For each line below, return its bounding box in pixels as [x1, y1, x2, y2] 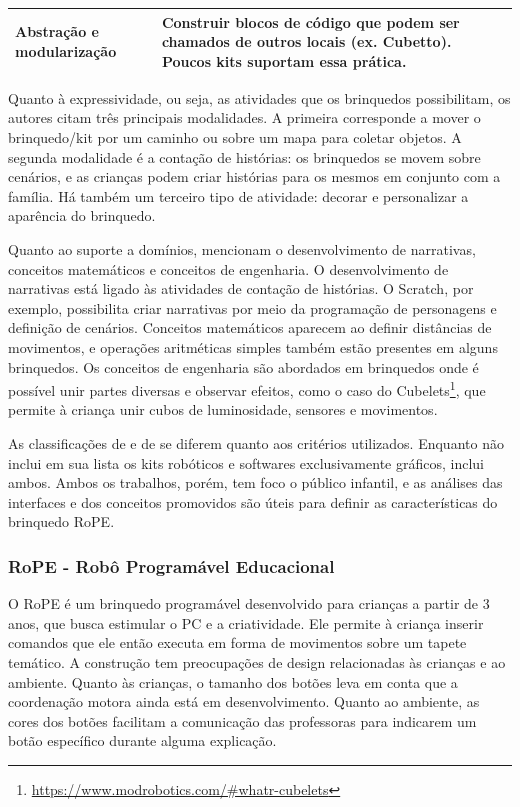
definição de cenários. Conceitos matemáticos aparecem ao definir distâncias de [8, 317, 492, 338]
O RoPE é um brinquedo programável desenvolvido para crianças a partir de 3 [8, 593, 490, 614]
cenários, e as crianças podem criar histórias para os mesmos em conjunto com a [8, 166, 501, 187]
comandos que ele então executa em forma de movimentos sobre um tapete [8, 632, 467, 653]
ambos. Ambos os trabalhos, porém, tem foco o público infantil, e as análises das [8, 472, 503, 493]
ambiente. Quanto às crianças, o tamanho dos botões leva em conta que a [8, 671, 458, 692]
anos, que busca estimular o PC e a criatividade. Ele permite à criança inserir [8, 612, 484, 633]
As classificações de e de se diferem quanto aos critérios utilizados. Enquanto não [8, 432, 504, 453]
